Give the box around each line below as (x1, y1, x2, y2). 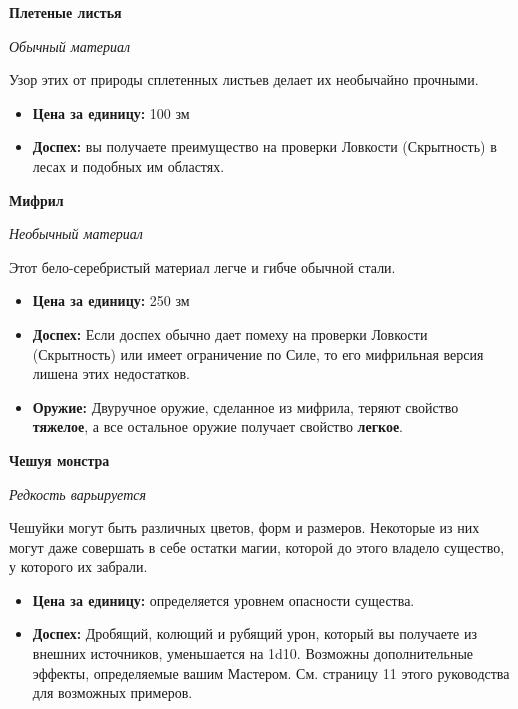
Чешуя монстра (9, 449, 110, 470)
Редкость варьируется (9, 483, 146, 504)
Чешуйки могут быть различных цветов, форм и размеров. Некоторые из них (9, 517, 480, 538)
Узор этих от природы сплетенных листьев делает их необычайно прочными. (9, 69, 479, 90)
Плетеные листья (9, 2, 122, 22)
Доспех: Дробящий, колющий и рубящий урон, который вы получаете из (32, 623, 477, 644)
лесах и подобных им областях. (32, 155, 225, 176)
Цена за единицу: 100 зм (32, 102, 190, 123)
